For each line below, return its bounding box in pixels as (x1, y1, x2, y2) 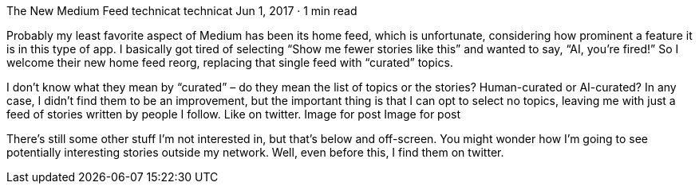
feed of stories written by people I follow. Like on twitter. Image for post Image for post (6, 107, 461, 121)
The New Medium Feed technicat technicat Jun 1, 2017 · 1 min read (6, 4, 357, 17)
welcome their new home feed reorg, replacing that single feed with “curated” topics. (6, 56, 453, 69)
